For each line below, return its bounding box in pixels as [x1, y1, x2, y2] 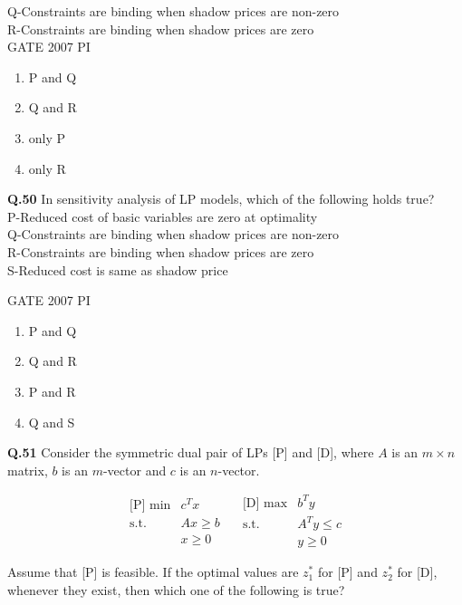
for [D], [397, 562, 438, 581]
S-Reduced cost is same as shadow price [7, 260, 228, 279]
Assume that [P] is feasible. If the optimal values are [7, 562, 299, 581]
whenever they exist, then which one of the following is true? [7, 580, 345, 599]
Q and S [28, 412, 75, 431]
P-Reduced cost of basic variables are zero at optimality [7, 206, 318, 226]
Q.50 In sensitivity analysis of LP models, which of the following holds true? [7, 189, 435, 208]
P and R [28, 381, 76, 400]
